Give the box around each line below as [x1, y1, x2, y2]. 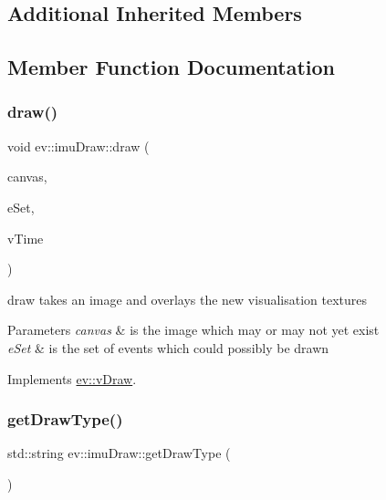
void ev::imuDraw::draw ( [7, 136, 150, 155]
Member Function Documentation [7, 53, 336, 81]
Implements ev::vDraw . [7, 369, 137, 388]
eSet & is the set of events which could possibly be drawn [7, 338, 329, 357]
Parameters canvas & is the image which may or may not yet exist [7, 320, 380, 339]
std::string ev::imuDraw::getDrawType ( [7, 443, 231, 463]
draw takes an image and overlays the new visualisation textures [7, 289, 368, 308]
